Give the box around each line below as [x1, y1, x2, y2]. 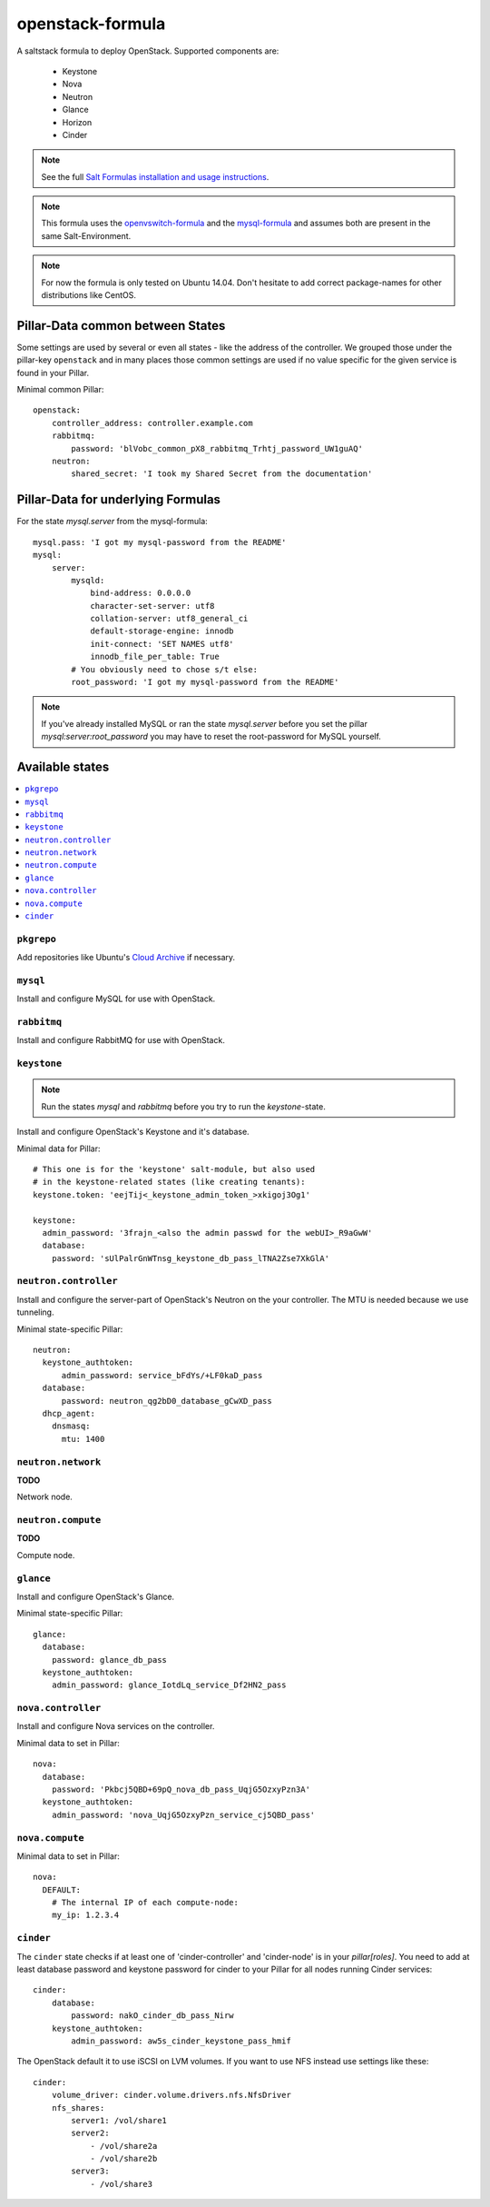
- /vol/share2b [90, 2153, 158, 2164]
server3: [71, 2166, 110, 2176]
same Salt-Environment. [41, 230, 132, 241]
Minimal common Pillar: [16, 384, 104, 395]
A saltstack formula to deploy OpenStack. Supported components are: [16, 45, 279, 56]
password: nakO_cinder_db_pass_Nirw [71, 2011, 235, 2021]
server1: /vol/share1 [71, 2115, 168, 2125]
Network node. [16, 1491, 73, 1503]
